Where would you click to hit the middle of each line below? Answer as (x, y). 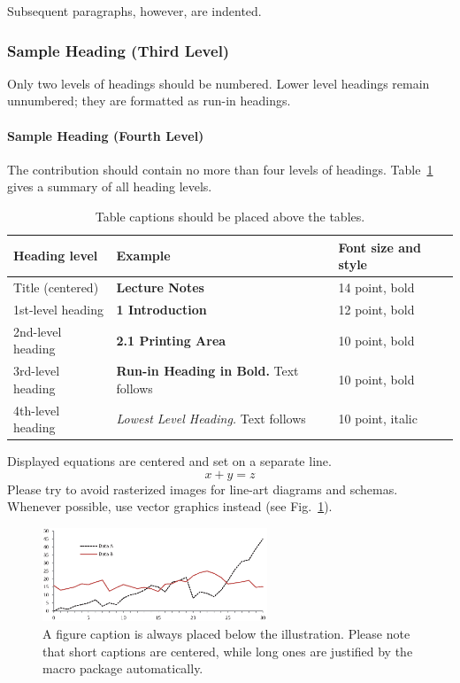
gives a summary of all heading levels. (110, 186)
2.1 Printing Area (171, 340)
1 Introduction (161, 309)
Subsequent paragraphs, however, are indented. (134, 11)
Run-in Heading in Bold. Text (207, 371)
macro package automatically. (123, 668)
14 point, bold (376, 287)
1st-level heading (58, 309)
